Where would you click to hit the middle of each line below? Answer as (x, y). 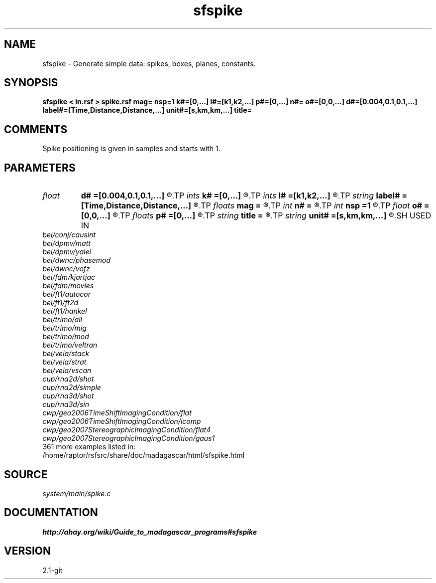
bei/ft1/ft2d (60, 303)
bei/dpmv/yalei (67, 252)
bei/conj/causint (69, 235)
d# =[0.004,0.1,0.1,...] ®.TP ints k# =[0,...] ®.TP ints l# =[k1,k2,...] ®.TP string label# (240, 196)
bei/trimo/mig (64, 328)
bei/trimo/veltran (70, 345)
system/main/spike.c (77, 493)
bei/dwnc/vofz (66, 269)
